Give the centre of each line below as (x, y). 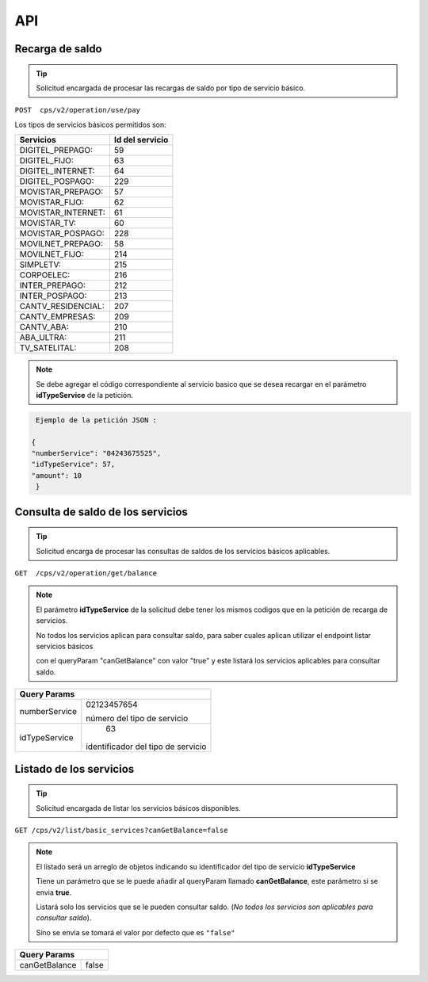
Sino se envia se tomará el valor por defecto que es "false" (136, 932)
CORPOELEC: (45, 275)
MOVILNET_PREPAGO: (61, 244)
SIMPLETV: (40, 265)
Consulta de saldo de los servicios (101, 512)
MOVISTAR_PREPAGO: (61, 192)
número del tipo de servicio (137, 719)
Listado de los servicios (75, 769)
